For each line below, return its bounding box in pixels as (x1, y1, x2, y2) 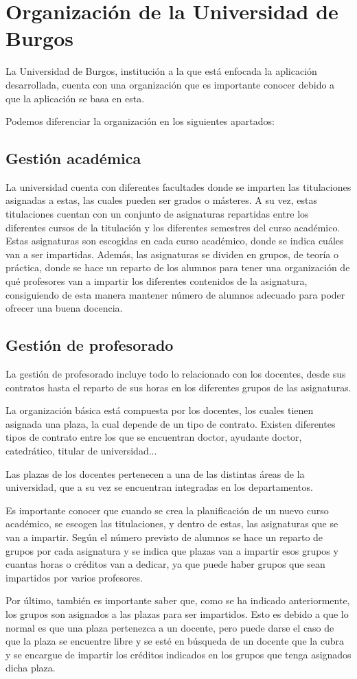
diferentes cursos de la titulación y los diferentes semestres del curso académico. (5, 220, 341, 234)
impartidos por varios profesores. (5, 570, 143, 584)
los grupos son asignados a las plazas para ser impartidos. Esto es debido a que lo (5, 606, 349, 621)
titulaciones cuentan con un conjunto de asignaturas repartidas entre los (5, 207, 309, 221)
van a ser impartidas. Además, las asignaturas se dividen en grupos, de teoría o (5, 246, 338, 261)
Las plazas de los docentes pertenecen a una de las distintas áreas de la (5, 466, 305, 481)
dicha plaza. (5, 660, 56, 675)
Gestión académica (5, 148, 141, 169)
